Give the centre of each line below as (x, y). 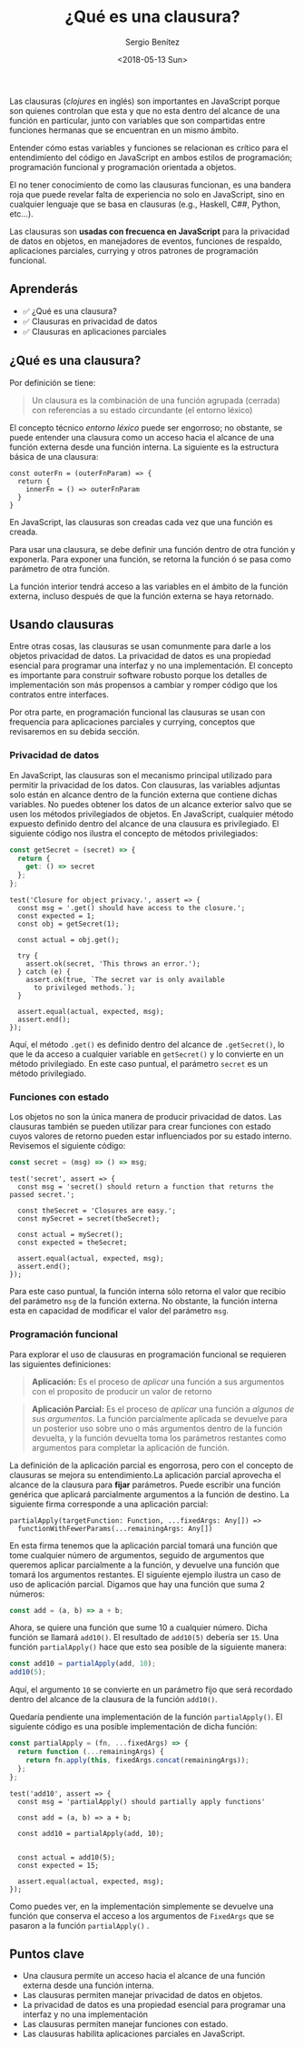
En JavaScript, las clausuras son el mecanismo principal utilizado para (141, 775)
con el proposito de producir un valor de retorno (122, 1391)
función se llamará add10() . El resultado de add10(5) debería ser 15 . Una (144, 1637)
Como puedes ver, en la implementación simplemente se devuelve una (142, 1906)
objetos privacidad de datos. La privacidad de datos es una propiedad (140, 656)
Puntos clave (47, 1954)
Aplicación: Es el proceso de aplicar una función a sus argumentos (158, 1382)
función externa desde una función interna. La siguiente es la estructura (144, 447)
